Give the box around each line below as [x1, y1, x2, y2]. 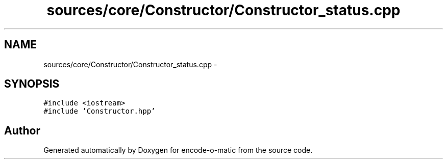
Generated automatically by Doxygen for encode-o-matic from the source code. [43, 146, 313, 155]
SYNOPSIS [4, 77, 60, 91]
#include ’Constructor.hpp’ [43, 107, 156, 116]
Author [4, 124, 40, 137]
